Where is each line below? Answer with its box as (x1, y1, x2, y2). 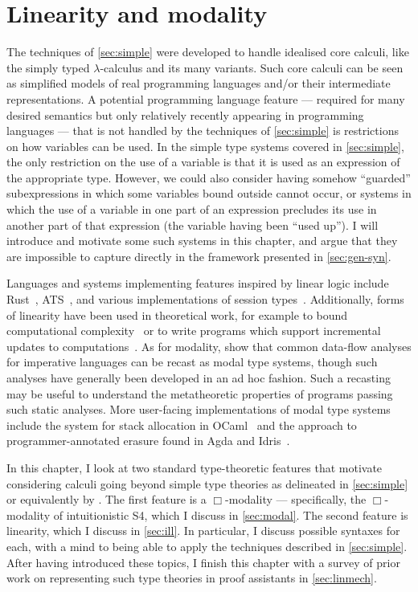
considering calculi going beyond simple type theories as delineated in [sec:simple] (6, 475, 408, 492)
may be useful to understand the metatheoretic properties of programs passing (6, 385, 393, 402)
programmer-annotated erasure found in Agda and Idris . (6, 432, 290, 449)
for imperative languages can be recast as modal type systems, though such (6, 353, 378, 370)
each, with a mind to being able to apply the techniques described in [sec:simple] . (6, 537, 408, 554)
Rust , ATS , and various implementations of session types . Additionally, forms (6, 291, 404, 308)
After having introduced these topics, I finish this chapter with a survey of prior (6, 553, 400, 570)
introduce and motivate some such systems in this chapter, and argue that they (6, 232, 398, 249)
